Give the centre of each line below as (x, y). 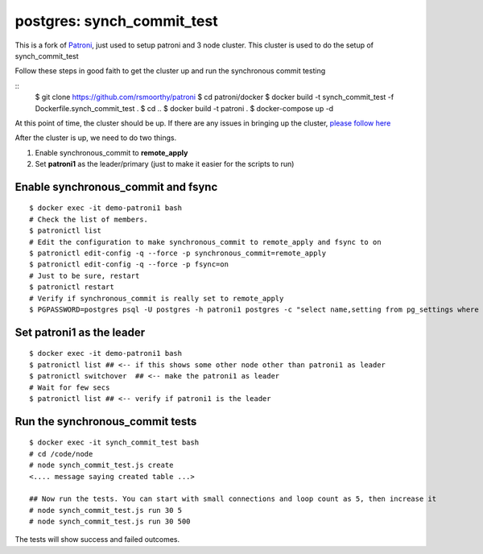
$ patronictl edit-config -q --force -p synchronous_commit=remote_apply (178, 253)
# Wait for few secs (70, 387)
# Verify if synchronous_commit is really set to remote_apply (157, 298)
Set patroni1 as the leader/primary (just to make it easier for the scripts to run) (165, 164)
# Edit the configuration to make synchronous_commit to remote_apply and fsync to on (205, 242)
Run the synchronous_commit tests (106, 422)
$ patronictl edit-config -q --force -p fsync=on (129, 265)
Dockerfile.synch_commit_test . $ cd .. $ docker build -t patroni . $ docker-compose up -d (184, 108)
